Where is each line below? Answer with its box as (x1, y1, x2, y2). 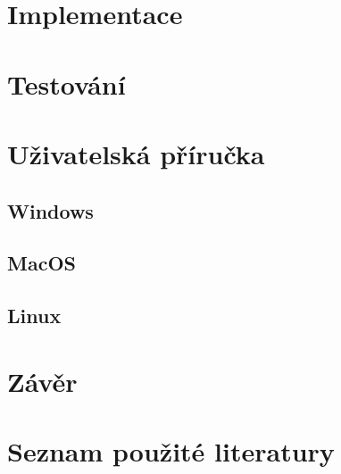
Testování (7, 65, 126, 102)
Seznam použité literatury (7, 433, 335, 470)
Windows (7, 196, 94, 224)
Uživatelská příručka (7, 135, 265, 171)
